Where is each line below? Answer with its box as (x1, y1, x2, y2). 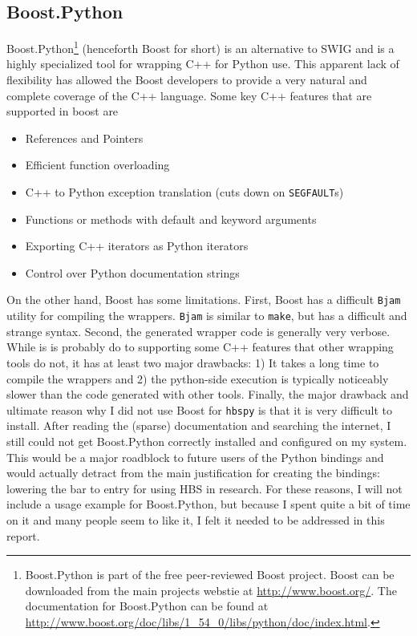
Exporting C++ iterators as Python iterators (25, 237, 249, 254)
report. (6, 527, 40, 544)
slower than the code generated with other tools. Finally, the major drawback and (6, 386, 409, 403)
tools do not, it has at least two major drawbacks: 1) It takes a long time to (6, 354, 379, 371)
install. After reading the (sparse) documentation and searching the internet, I (6, 417, 391, 434)
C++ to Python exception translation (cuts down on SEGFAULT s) (25, 184, 344, 201)
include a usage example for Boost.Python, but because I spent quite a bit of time (6, 496, 411, 512)
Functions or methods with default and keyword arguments (25, 210, 317, 227)
